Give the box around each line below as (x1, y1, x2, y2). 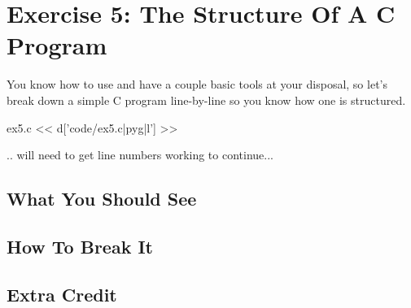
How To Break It (7, 233, 153, 258)
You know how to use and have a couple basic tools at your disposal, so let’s (7, 76, 387, 93)
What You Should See (7, 186, 197, 211)
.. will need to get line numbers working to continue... (7, 146, 273, 163)
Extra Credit (7, 281, 117, 306)
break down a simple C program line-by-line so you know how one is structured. (7, 91, 406, 108)
